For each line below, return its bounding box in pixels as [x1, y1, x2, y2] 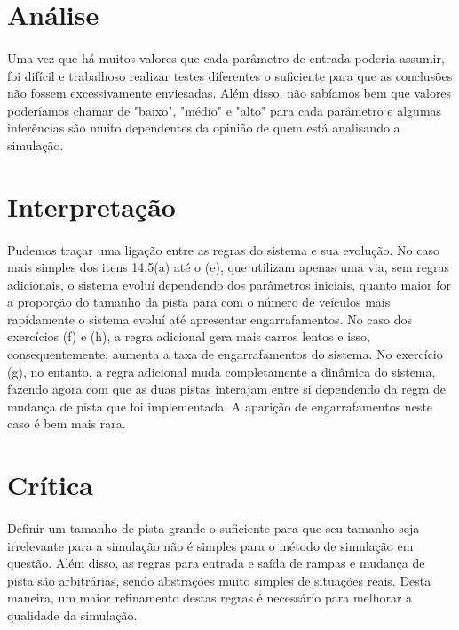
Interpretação [7, 187, 176, 224]
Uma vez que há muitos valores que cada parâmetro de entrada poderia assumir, [7, 48, 445, 67]
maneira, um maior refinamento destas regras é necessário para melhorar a [7, 588, 413, 607]
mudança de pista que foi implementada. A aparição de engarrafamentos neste [7, 396, 433, 415]
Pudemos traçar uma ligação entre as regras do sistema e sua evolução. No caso [7, 240, 439, 259]
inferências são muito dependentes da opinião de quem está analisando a [7, 118, 400, 137]
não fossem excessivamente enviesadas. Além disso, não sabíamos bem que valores [7, 84, 452, 102]
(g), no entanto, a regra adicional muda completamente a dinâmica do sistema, [7, 362, 436, 380]
